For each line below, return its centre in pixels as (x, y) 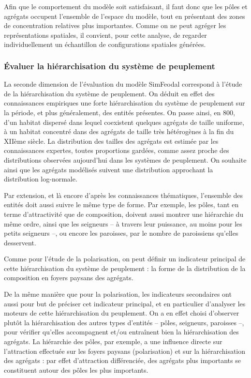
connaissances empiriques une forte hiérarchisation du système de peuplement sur (125, 103)
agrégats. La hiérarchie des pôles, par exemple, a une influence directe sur (113, 341)
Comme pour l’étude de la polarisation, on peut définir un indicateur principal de (125, 259)
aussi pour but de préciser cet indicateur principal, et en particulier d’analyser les (125, 303)
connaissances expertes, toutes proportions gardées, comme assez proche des (117, 150)
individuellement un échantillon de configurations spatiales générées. (105, 44)
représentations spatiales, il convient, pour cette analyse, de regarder (105, 35)
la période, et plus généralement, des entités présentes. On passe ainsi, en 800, (119, 112)
